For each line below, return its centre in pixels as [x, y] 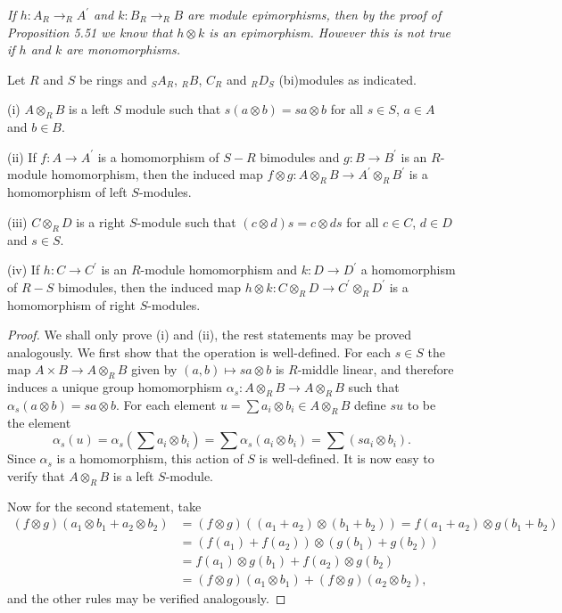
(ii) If [22, 156]
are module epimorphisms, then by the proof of [314, 14]
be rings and [113, 79]
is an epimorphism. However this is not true [330, 32]
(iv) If [24, 270]
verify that [36, 475]
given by [154, 369]
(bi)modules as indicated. [347, 79]
